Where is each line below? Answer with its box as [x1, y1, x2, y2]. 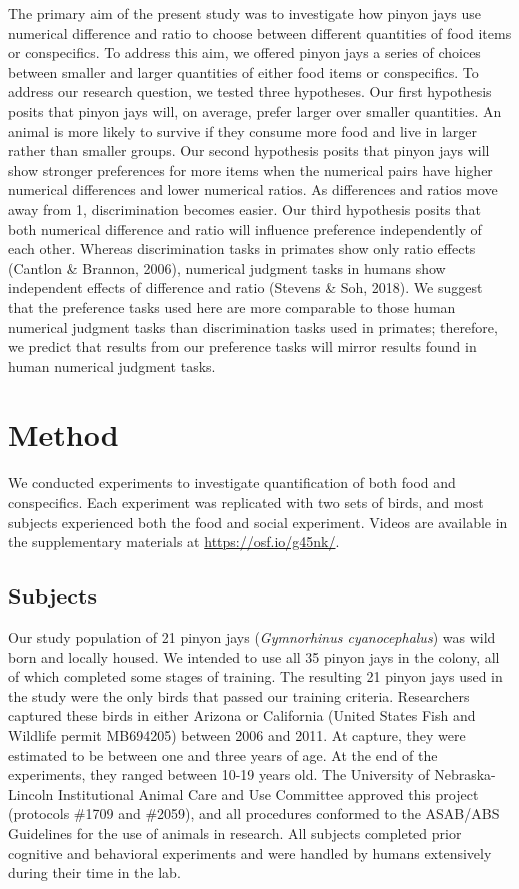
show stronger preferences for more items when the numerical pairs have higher [8, 159, 493, 180]
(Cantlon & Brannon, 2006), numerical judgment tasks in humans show [8, 257, 446, 278]
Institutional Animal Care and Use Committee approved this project [57, 783, 479, 804]
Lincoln [8, 783, 54, 804]
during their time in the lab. [8, 862, 181, 883]
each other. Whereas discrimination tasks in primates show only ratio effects [8, 238, 476, 259]
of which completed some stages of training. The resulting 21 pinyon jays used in [8, 666, 503, 687]
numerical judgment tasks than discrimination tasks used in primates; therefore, [8, 316, 498, 337]
